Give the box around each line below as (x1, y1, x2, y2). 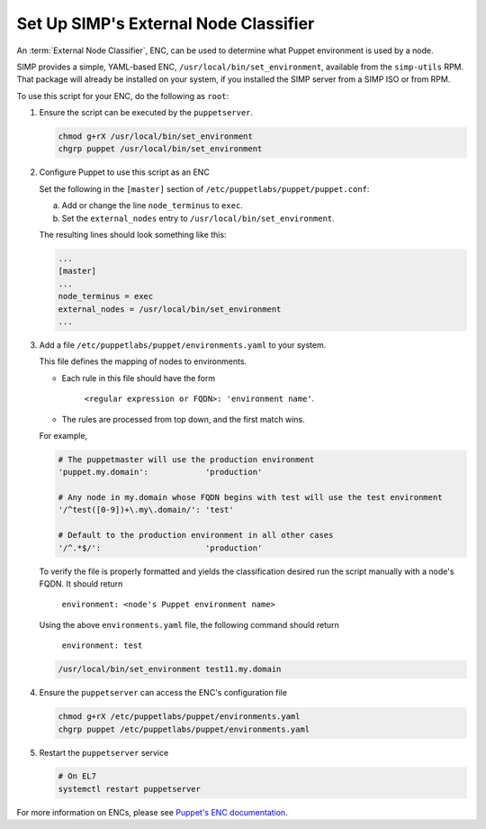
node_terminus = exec (58, 291, 154, 302)
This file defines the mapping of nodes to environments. (39, 356, 247, 367)
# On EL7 (58, 771, 97, 781)
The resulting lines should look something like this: (39, 230, 227, 241)
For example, (39, 430, 88, 441)
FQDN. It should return (39, 578, 123, 589)
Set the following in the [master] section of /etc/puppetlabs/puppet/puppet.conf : (39, 183, 370, 194)
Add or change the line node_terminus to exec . (61, 200, 243, 211)
